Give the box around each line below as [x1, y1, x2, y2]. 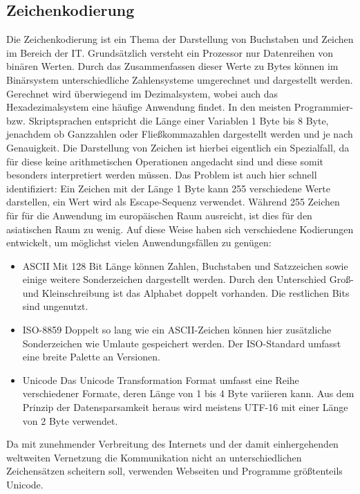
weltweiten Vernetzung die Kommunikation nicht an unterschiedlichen [6, 450, 302, 464]
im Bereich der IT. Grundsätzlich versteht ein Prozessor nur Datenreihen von [6, 45, 334, 60]
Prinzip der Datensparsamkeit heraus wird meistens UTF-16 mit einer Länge [22, 400, 348, 414]
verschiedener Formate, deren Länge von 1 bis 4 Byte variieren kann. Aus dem [22, 386, 354, 401]
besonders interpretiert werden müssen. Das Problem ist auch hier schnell [6, 167, 317, 182]
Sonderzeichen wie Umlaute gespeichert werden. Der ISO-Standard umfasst [22, 336, 341, 350]
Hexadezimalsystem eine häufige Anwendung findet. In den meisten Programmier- [6, 100, 353, 114]
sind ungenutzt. [22, 299, 88, 313]
